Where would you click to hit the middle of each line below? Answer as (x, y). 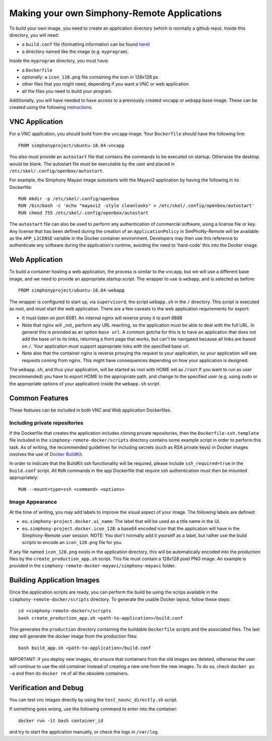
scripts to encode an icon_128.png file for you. (72, 543)
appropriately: (24, 478)
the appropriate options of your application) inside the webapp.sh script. (85, 383)
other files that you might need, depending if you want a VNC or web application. (106, 84)
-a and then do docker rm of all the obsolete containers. (69, 673)
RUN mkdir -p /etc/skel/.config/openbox (69, 199)
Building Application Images (54, 580)
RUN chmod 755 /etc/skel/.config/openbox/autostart (83, 213)
